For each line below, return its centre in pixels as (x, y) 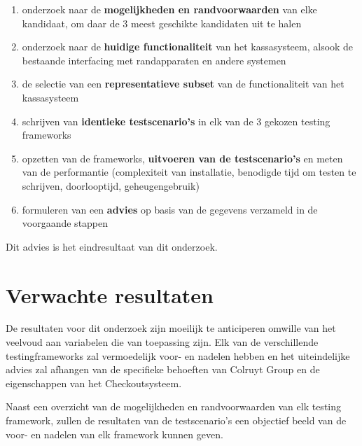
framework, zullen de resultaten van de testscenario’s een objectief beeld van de (176, 420)
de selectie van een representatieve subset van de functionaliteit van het (183, 84)
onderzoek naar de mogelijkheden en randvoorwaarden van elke (169, 9)
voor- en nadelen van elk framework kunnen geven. (114, 434)
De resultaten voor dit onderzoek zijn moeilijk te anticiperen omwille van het (171, 328)
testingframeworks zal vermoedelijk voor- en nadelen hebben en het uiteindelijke (178, 355)
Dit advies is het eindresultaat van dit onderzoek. (112, 246)
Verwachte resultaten (110, 294)
